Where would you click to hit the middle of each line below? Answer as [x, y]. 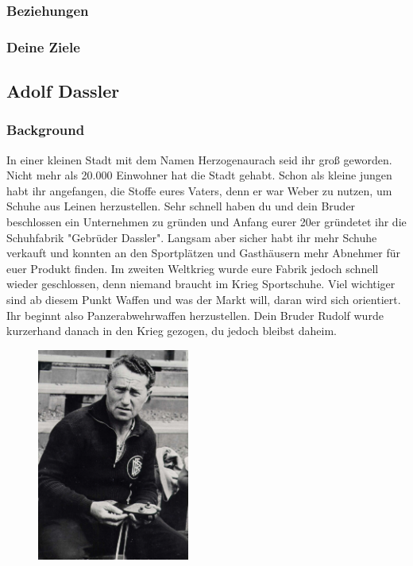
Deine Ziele [43, 46]
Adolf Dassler [63, 91]
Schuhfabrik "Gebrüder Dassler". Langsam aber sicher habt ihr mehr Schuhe [192, 237]
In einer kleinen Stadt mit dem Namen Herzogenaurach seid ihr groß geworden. [199, 159]
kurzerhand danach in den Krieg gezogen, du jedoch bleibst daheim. [172, 331]
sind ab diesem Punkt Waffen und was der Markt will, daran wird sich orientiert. [204, 300]
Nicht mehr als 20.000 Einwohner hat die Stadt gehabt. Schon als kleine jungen [199, 175]
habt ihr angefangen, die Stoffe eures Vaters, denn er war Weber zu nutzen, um [199, 190]
